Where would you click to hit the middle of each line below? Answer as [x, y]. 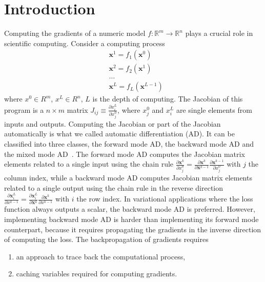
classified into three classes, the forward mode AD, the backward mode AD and [129, 143]
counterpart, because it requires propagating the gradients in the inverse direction [133, 229]
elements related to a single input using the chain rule [89, 164]
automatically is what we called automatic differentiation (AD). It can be [119, 134]
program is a [24, 109]
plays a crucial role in [219, 33]
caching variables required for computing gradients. [97, 274]
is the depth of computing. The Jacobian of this [168, 99]
